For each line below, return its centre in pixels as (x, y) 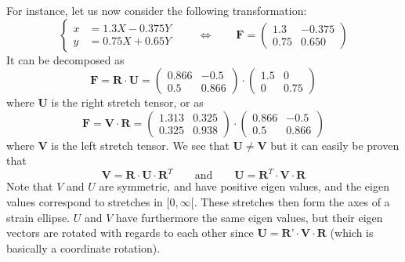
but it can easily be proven (335, 145)
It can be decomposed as (65, 59)
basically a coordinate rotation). (83, 247)
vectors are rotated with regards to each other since (130, 233)
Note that (30, 186)
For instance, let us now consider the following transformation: (157, 10)
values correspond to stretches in (85, 202)
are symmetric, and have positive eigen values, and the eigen (244, 186)
